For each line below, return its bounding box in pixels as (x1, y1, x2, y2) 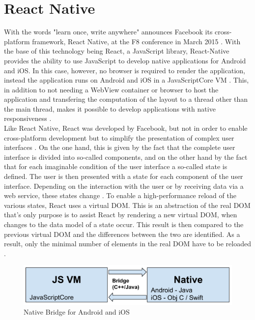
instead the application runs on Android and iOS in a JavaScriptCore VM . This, (4, 75, 249, 85)
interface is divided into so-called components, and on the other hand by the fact (4, 151, 248, 162)
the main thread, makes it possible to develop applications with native (4, 103, 216, 114)
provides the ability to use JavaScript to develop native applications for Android (4, 55, 246, 65)
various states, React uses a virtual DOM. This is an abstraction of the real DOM (4, 200, 251, 210)
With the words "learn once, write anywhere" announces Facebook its (4, 27, 213, 37)
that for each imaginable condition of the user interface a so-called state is (4, 161, 227, 172)
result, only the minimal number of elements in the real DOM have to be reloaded (4, 238, 251, 249)
